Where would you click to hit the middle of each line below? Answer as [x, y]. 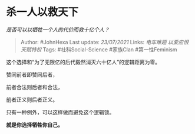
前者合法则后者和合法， [34, 87]
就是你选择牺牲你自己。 [34, 125]
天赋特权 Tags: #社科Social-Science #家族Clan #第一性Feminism [99, 49]
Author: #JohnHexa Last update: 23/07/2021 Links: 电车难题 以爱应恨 [105, 42]
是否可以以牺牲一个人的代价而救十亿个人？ [58, 30]
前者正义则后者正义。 [32, 99]
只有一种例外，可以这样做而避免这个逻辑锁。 [60, 112]
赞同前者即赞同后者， [32, 74]
